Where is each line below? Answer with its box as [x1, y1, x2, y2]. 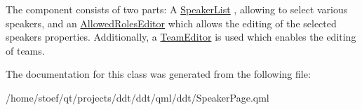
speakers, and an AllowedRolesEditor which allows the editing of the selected [6, 15, 337, 30]
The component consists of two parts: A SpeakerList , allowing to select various [6, 2, 348, 16]
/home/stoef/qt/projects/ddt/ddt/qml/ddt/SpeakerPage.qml [6, 90, 269, 104]
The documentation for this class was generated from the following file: [6, 67, 311, 81]
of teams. [6, 43, 45, 57]
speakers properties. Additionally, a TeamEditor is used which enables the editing [6, 29, 356, 44]
